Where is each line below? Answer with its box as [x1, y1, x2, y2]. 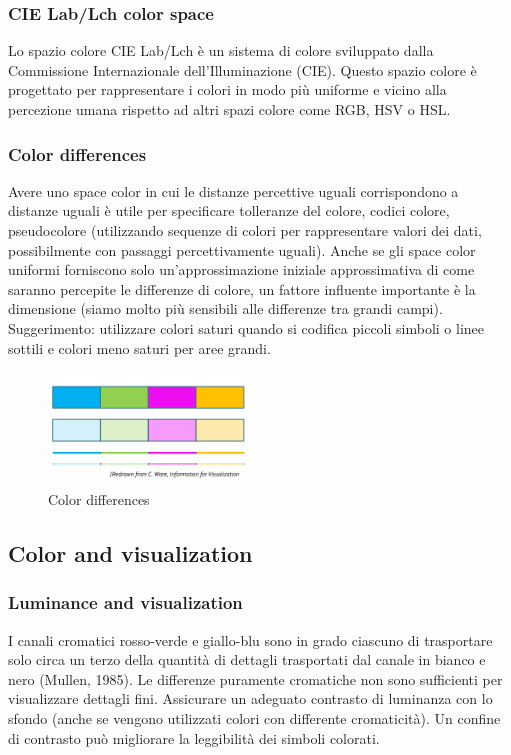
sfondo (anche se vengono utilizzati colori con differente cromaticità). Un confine [8, 707, 501, 728]
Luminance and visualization [8, 590, 243, 615]
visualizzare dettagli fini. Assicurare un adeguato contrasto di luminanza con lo [8, 688, 493, 709]
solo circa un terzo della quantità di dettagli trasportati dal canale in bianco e [8, 649, 486, 670]
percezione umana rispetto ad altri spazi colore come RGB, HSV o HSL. [8, 99, 451, 119]
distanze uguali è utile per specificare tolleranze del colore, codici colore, [8, 200, 450, 221]
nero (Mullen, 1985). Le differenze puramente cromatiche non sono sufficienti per [8, 668, 503, 689]
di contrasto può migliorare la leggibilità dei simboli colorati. [8, 727, 380, 748]
